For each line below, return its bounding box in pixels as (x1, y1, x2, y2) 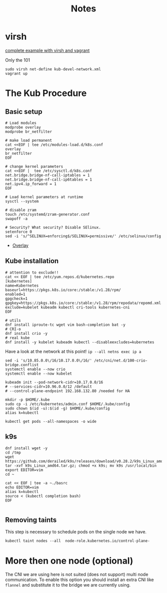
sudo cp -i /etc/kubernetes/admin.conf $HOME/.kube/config (5, 401, 130, 406)
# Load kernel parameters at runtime (5, 195, 83, 199)
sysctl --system (5, 198, 39, 204)
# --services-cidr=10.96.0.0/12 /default (5, 384, 92, 389)
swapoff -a (5, 216, 28, 221)
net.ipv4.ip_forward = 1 (5, 181, 57, 187)
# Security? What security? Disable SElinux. (5, 225, 101, 230)
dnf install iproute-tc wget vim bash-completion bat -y (5, 322, 126, 327)
